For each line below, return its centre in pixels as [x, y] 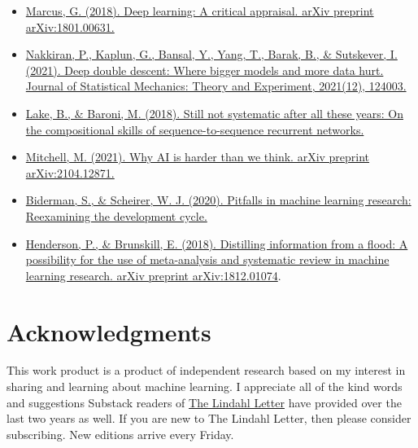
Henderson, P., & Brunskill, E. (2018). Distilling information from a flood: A [217, 243]
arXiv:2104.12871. [70, 172]
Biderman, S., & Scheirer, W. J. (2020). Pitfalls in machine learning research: [218, 200]
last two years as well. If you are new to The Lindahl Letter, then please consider [209, 418]
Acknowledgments [109, 331]
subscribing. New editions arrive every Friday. [120, 434]
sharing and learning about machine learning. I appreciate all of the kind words [205, 387]
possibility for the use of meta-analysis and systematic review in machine [207, 259]
